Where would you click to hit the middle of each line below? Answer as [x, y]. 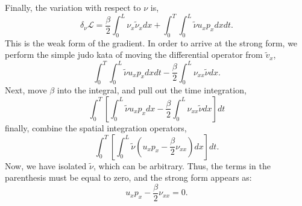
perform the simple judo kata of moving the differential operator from [134, 55]
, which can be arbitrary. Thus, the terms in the [182, 165]
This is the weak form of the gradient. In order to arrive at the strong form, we [151, 42]
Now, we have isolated [46, 165]
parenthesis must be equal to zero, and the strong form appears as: [128, 177]
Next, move [26, 90]
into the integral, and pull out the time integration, [152, 90]
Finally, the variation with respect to [73, 7]
